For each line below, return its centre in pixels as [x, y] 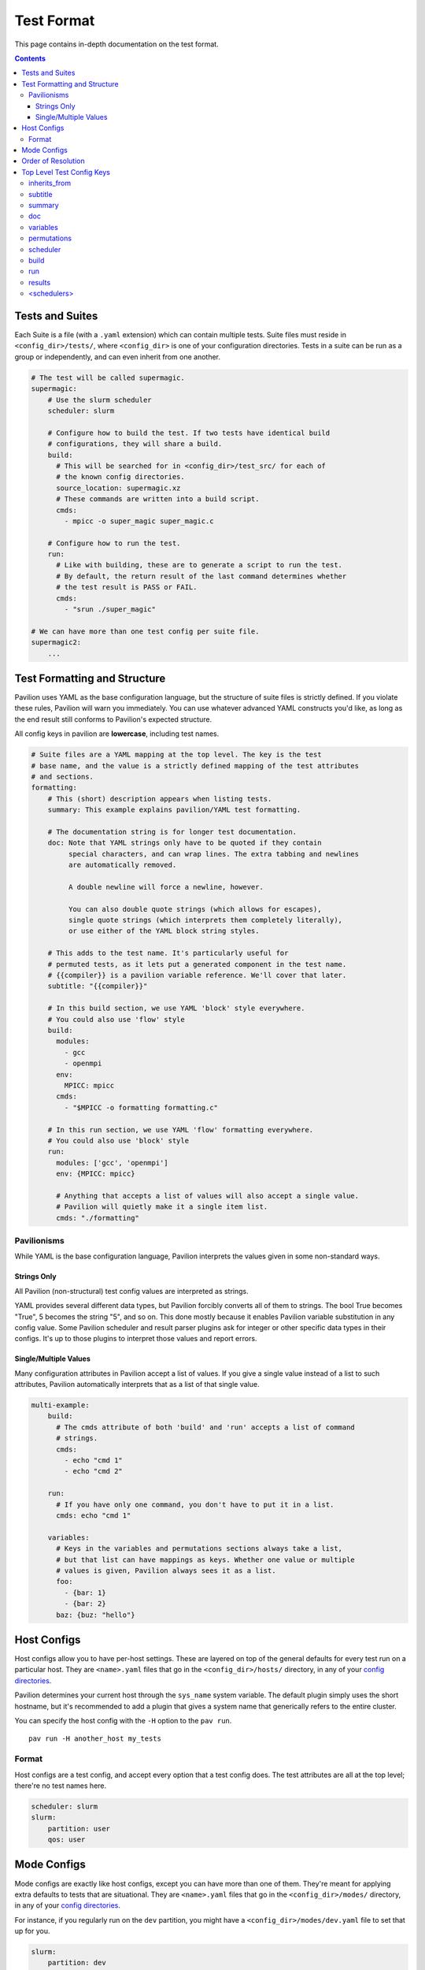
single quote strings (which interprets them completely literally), [205, 920]
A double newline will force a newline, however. [166, 887]
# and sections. [63, 777]
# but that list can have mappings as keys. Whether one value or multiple [206, 1559]
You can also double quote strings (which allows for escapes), [195, 909]
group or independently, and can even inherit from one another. [117, 357]
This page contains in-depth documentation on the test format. [117, 44]
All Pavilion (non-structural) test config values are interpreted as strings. [132, 1291]
